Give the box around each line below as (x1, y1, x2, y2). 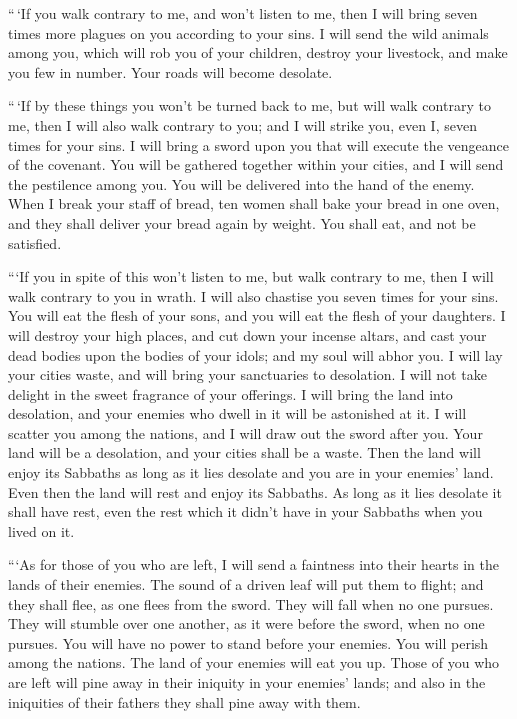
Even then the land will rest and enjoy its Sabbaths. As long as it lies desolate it (8, 481, 502, 502)
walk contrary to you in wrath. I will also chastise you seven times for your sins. (8, 285, 499, 306)
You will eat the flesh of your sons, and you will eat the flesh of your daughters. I (8, 305, 506, 326)
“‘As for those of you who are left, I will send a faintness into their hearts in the (8, 554, 499, 575)
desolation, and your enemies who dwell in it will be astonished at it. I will (8, 403, 467, 424)
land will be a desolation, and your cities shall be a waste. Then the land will (8, 442, 481, 463)
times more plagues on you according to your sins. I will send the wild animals (8, 22, 489, 43)
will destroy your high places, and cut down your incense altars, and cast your (8, 324, 487, 345)
